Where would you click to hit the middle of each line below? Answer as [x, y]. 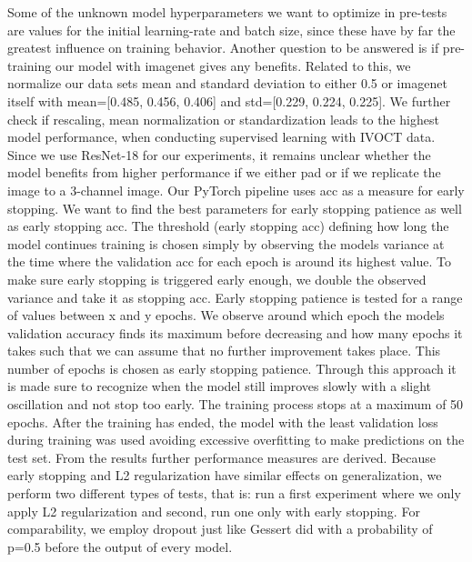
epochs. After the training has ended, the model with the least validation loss [223, 421]
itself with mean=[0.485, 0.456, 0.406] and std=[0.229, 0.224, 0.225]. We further [229, 100]
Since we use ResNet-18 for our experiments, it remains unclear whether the [219, 154]
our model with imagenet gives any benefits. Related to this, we [233, 65]
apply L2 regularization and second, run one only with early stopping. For [214, 511]
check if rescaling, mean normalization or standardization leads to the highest [223, 119]
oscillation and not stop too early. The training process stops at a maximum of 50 [236, 404]
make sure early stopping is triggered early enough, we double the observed [217, 279]
